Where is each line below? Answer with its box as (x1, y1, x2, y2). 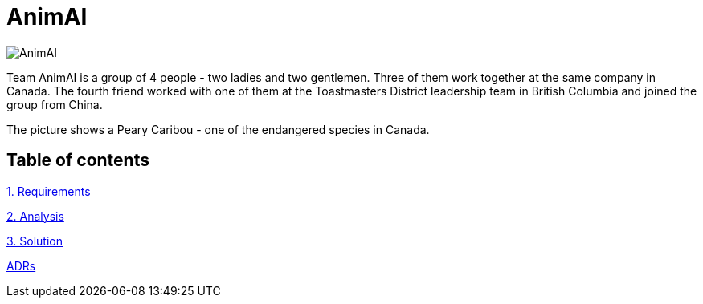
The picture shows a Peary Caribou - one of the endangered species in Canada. (6, 122, 430, 136)
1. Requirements (6, 184, 91, 198)
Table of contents (6, 150, 149, 171)
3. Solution (6, 233, 63, 248)
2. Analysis (6, 209, 64, 223)
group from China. (6, 97, 103, 111)
